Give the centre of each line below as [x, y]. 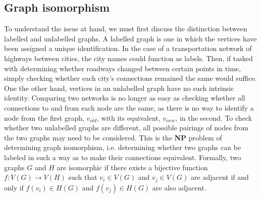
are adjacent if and [220, 177]
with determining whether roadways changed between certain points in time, [122, 68]
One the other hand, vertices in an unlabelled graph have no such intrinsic [119, 88]
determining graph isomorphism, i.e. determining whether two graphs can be [123, 147]
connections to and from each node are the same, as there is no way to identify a [129, 107]
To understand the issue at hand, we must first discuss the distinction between [126, 29]
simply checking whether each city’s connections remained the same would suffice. [130, 78]
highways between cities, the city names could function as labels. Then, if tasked [128, 58]
